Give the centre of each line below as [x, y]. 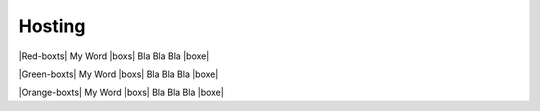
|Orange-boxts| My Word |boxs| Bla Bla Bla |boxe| [121, 92]
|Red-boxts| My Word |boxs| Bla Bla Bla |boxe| [114, 56]
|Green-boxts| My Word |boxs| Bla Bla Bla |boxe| [118, 74]
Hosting [52, 26]
